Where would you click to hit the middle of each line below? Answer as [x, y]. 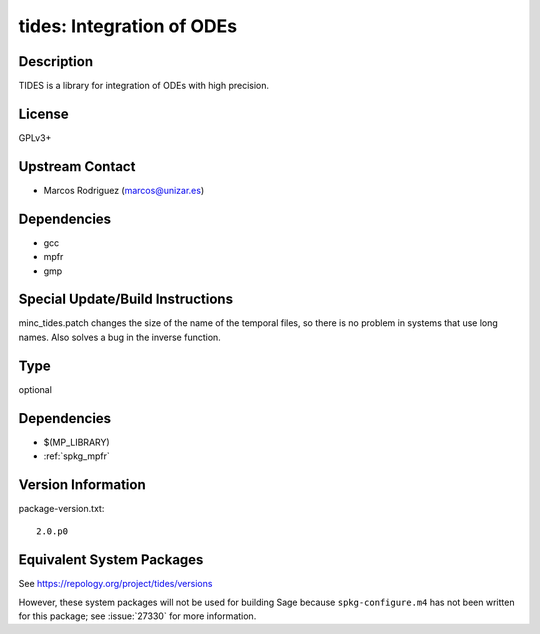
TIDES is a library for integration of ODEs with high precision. [144, 86]
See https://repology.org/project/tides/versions [115, 584]
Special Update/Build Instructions [126, 299]
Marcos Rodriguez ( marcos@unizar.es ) [124, 190]
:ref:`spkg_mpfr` [76, 456]
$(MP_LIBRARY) [76, 442]
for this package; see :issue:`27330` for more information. [137, 616]
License [43, 113]
